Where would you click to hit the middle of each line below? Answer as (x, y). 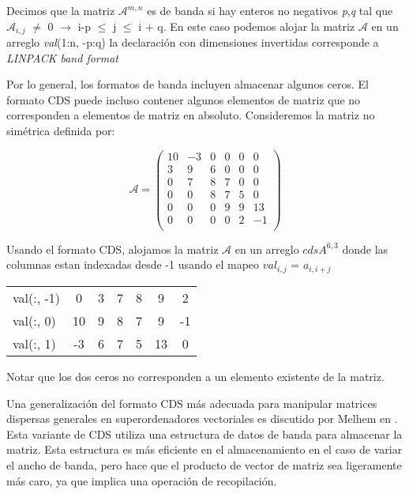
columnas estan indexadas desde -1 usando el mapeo (133, 264)
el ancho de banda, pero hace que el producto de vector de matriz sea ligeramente (204, 464)
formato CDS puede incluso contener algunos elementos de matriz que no (184, 99)
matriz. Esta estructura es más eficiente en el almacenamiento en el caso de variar (204, 449)
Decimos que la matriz (61, 10)
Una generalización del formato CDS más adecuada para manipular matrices (192, 403)
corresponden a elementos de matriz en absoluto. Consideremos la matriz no (191, 115)
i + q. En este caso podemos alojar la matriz (247, 26)
